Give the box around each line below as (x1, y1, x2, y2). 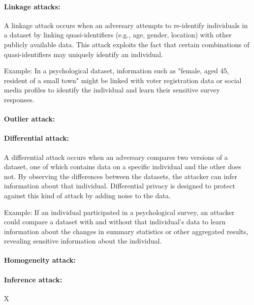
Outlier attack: (4, 114, 55, 124)
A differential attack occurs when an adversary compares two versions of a (4, 152, 228, 162)
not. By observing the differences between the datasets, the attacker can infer (4, 171, 237, 181)
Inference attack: (4, 274, 63, 284)
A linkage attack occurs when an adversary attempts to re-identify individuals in (4, 20, 248, 30)
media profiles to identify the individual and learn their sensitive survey (4, 85, 220, 95)
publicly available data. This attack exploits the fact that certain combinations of (4, 39, 250, 49)
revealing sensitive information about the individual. (4, 236, 162, 246)
